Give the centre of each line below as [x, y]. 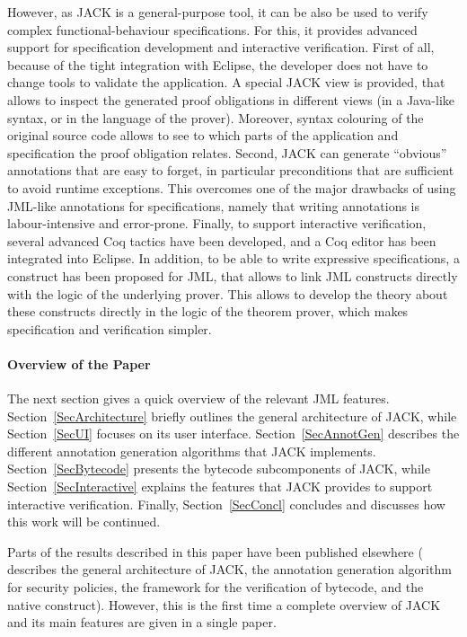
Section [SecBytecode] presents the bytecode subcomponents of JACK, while [219, 469]
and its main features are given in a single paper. [142, 622]
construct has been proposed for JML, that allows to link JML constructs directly [233, 275]
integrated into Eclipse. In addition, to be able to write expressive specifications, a [233, 258]
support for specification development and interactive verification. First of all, [221, 47]
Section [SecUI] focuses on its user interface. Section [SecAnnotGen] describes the [233, 434]
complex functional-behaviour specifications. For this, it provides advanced [212, 29]
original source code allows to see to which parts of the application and [203, 135]
